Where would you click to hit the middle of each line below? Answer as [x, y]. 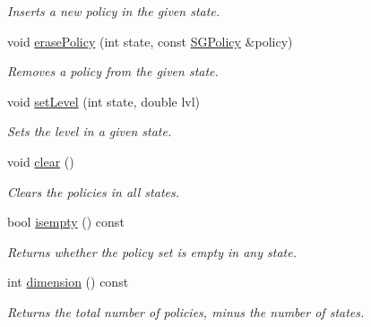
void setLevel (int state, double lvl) [104, 101]
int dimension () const [68, 282]
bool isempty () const [66, 222]
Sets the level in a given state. [90, 131]
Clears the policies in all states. [94, 191]
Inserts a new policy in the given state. [114, 11]
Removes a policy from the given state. [113, 71]
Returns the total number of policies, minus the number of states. [186, 311]
